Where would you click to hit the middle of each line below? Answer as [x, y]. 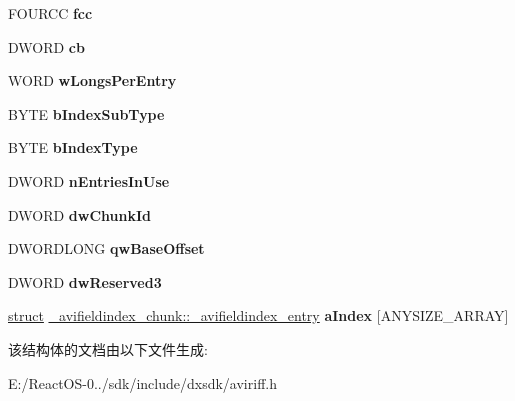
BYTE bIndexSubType [86, 113]
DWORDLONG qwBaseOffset [106, 248]
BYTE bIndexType [73, 147]
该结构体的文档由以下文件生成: [108, 348]
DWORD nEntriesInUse [89, 180]
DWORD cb [46, 46]
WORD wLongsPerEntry [92, 80]
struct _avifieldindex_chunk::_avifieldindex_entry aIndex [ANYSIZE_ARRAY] [258, 315]
